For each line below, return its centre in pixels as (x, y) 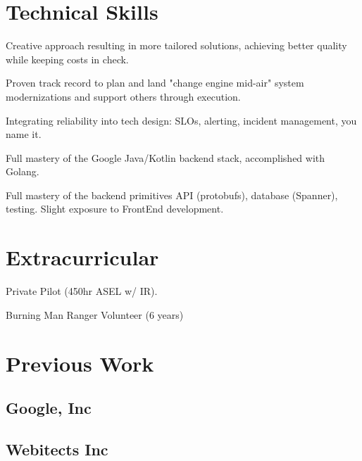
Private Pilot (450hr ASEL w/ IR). (82, 291)
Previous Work (80, 363)
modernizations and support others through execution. (123, 96)
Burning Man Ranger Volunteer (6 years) (95, 314)
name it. (24, 134)
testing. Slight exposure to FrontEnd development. (115, 209)
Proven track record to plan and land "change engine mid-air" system (155, 83)
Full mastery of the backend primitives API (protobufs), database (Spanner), (172, 195)
